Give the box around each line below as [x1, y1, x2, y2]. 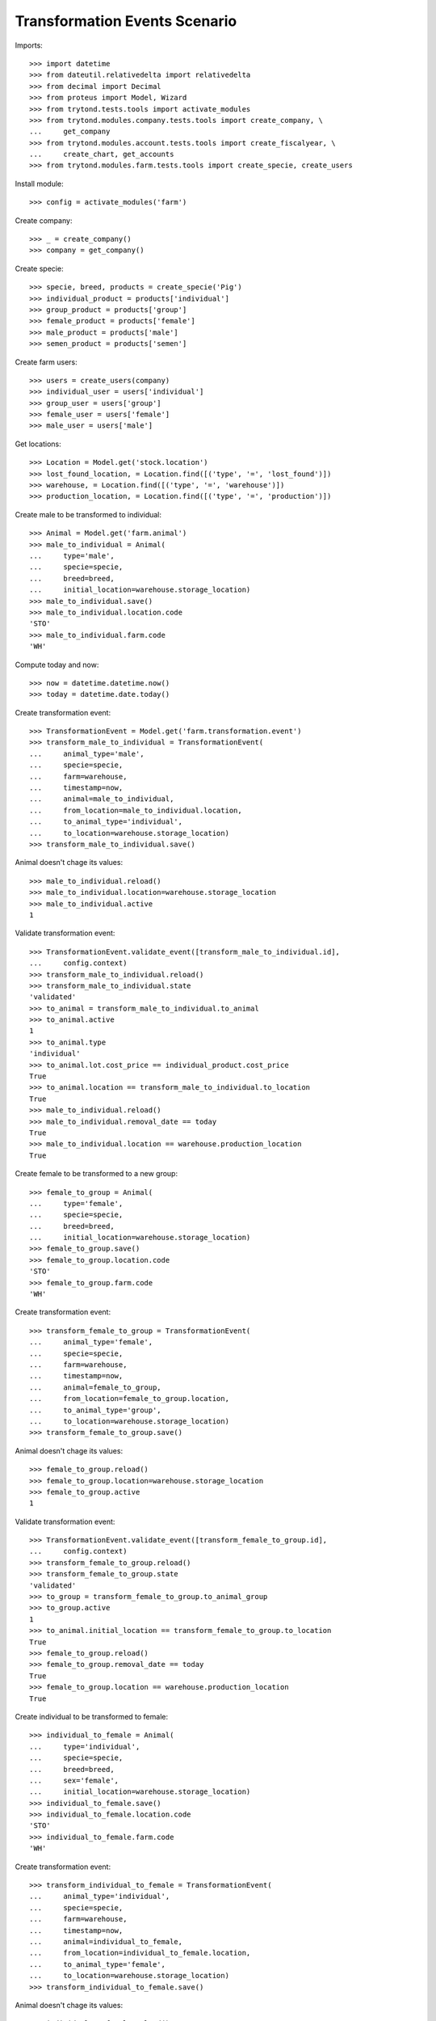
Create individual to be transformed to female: [15, 1711, 169, 1721]
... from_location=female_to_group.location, [29, 1394, 230, 1403]
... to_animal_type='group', [29, 1405, 161, 1415]
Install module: [15, 179, 64, 188]
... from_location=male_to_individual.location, [29, 805, 242, 815]
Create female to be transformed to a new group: [15, 1169, 178, 1179]
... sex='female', [29, 1775, 119, 1785]
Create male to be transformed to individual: [15, 509, 161, 519]
